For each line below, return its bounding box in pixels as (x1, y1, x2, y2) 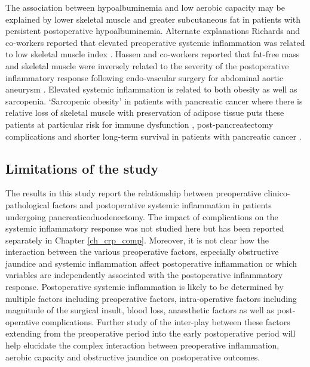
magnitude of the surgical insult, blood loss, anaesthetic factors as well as (5, 304, 274, 316)
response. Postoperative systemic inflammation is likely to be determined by (5, 280, 284, 293)
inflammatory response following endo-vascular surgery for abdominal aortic (5, 71, 283, 84)
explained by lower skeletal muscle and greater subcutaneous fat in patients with (5, 13, 300, 25)
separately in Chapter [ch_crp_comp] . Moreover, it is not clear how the (5, 233, 269, 246)
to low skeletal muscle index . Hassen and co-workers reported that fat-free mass (5, 48, 300, 60)
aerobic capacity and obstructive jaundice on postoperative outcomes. (5, 350, 260, 363)
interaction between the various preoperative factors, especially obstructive (5, 245, 279, 258)
